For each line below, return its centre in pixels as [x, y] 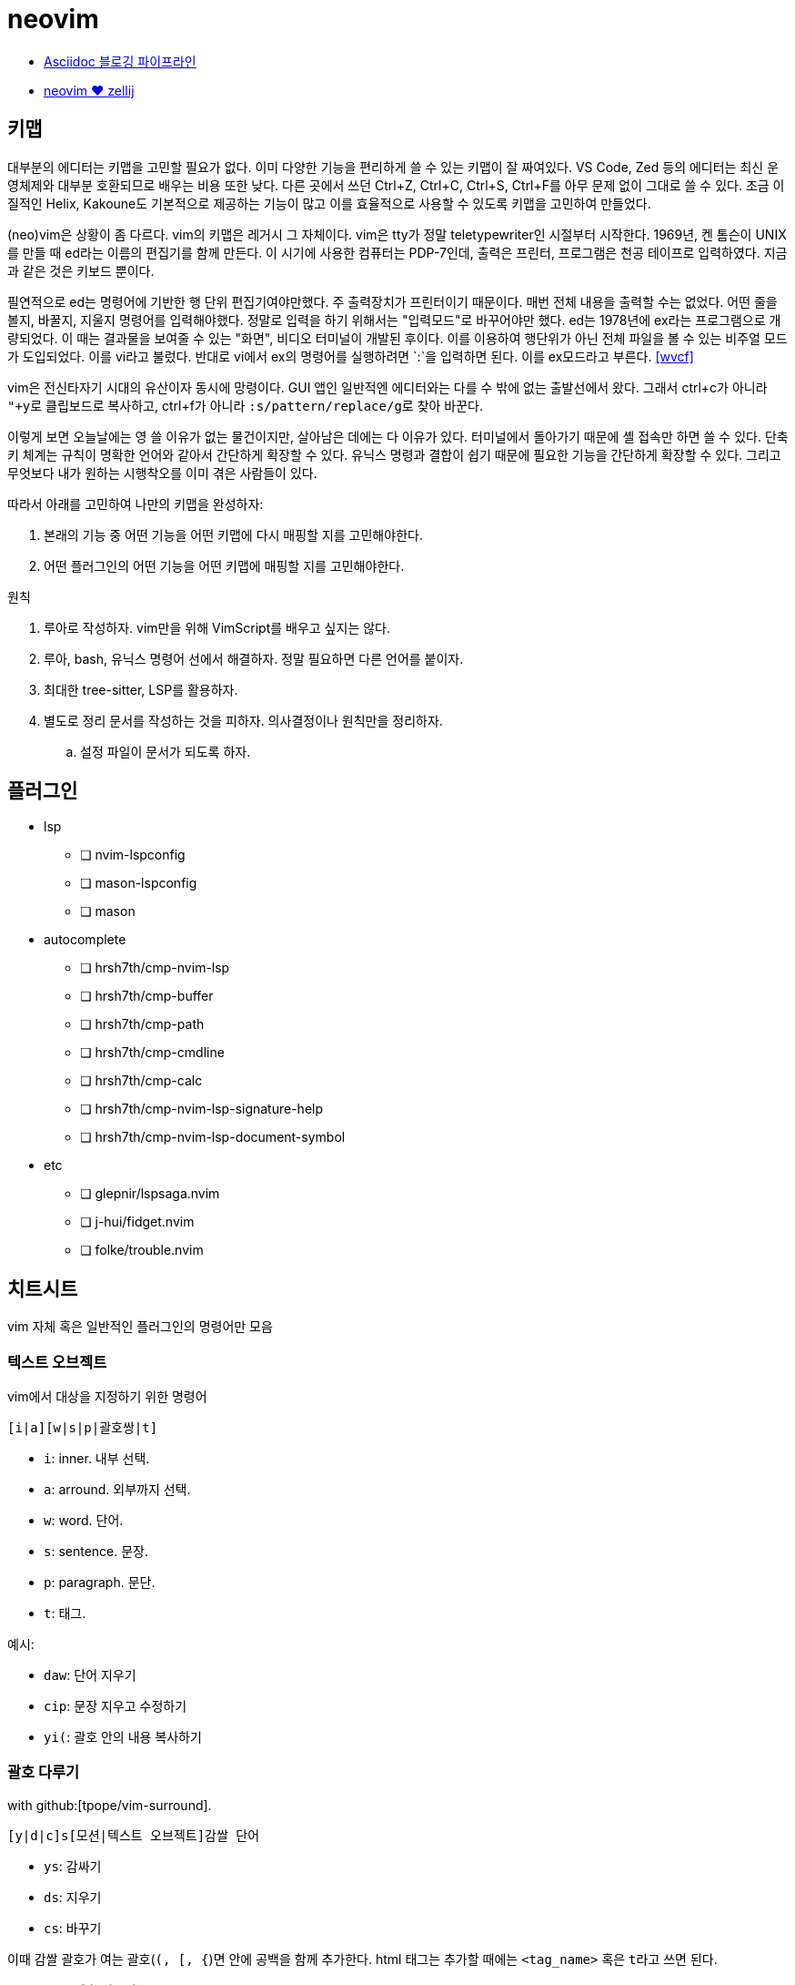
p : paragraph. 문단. [100, 1583]
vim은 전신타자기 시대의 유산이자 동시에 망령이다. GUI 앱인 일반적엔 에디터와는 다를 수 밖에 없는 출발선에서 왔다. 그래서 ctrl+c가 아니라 [387, 387]
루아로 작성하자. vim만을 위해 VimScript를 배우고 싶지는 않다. [217, 627]
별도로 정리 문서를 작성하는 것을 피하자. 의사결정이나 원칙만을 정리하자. [243, 720]
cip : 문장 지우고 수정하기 [116, 1706]
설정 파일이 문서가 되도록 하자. [166, 751]
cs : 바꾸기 [73, 1928]
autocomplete [85, 940]
